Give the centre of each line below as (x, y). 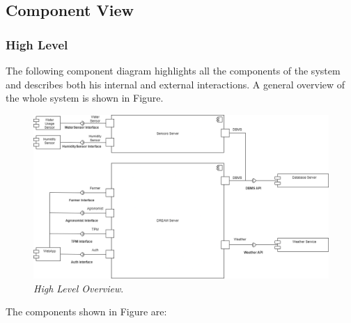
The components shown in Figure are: (86, 312)
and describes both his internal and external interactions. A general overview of (175, 84)
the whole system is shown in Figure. (85, 98)
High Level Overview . (79, 288)
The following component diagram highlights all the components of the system (173, 70)
